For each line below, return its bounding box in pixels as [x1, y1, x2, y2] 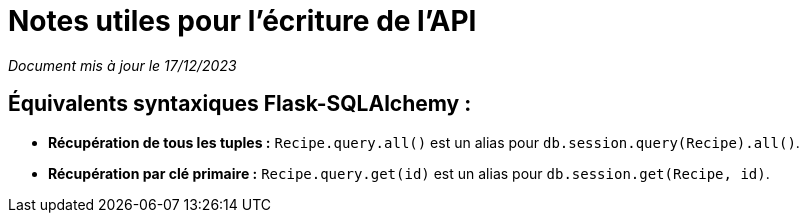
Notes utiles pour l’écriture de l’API [8, 4, 477, 38]
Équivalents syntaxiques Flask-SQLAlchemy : [8, 91, 472, 117]
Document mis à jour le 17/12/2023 [8, 56, 237, 74]
